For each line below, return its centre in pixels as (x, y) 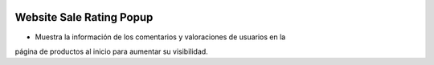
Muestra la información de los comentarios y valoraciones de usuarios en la (160, 37)
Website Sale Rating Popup (84, 17)
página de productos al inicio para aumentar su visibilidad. (111, 51)
